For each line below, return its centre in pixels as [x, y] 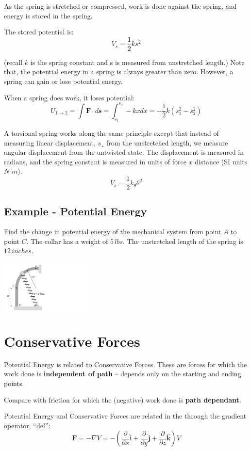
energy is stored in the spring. [48, 15]
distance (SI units [221, 161]
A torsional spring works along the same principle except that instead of [111, 133]
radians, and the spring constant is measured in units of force [95, 161]
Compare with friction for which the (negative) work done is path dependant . [123, 399]
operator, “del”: [27, 425]
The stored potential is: [39, 32]
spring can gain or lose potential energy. [63, 81]
